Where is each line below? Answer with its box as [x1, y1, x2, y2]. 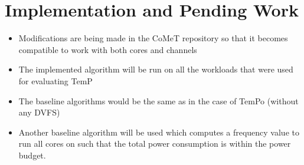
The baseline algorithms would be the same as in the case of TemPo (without [18, 94, 299, 107]
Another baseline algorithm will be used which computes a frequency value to [18, 126, 299, 138]
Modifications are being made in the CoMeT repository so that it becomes [18, 32, 288, 44]
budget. [18, 148, 46, 161]
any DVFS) [18, 106, 60, 118]
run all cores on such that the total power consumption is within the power [18, 137, 291, 150]
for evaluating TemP [18, 74, 93, 87]
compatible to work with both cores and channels [18, 43, 197, 55]
